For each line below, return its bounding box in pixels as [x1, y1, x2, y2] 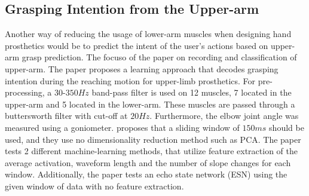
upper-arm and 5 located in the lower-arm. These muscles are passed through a [5, 97, 295, 110]
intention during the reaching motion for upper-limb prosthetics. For [5, 74, 256, 87]
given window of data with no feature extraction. [5, 179, 184, 192]
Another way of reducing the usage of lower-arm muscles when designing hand [5, 27, 292, 40]
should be [269, 121, 304, 133]
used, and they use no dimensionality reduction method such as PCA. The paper [5, 133, 301, 145]
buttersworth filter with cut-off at [5, 109, 128, 122]
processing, [5, 86, 45, 99]
